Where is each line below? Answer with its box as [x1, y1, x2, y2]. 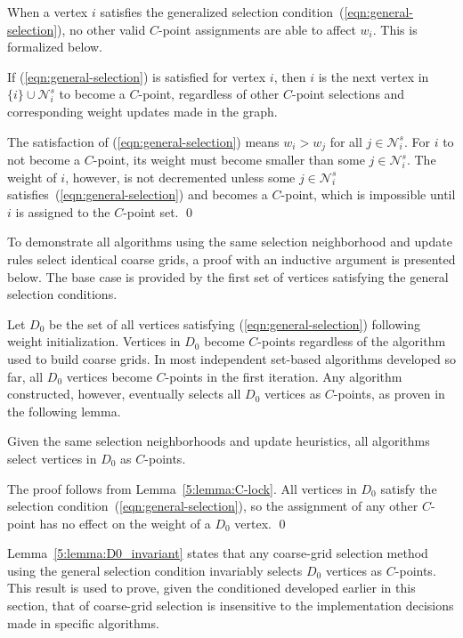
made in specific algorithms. [7, 613, 159, 632]
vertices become [66, 367, 152, 385]
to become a [59, 85, 126, 103]
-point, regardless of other [138, 85, 280, 103]
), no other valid [57, 20, 146, 38]
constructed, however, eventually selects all [7, 384, 241, 403]
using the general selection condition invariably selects [7, 561, 303, 579]
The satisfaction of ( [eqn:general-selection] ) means [7, 132, 280, 150]
